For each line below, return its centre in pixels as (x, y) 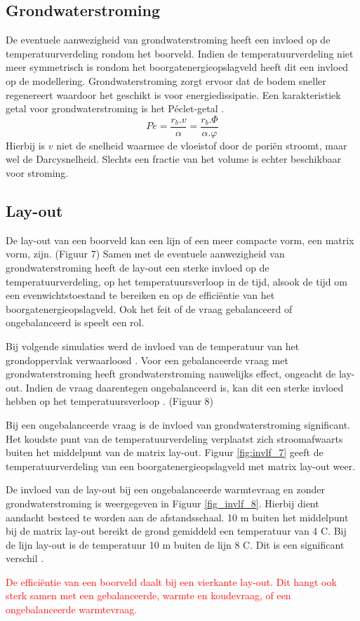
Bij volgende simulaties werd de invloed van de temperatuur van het (153, 346)
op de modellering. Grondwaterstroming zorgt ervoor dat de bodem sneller (166, 80)
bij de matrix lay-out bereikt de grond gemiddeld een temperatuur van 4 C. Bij (176, 531)
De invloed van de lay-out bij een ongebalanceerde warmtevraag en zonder (165, 489)
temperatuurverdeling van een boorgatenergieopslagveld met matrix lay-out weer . (181, 466)
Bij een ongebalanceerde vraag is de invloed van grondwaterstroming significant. (178, 424)
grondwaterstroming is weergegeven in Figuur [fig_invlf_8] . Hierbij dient (162, 503)
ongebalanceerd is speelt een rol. (75, 322)
